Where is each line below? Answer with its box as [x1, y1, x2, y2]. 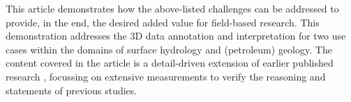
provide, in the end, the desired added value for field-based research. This [6, 15, 320, 29]
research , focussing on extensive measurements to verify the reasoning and [6, 69, 326, 83]
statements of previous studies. [6, 83, 137, 97]
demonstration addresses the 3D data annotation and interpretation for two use [6, 28, 346, 43]
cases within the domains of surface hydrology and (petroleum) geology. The [6, 42, 332, 56]
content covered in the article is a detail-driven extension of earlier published [6, 56, 334, 70]
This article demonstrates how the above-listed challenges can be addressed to [6, 1, 339, 15]
